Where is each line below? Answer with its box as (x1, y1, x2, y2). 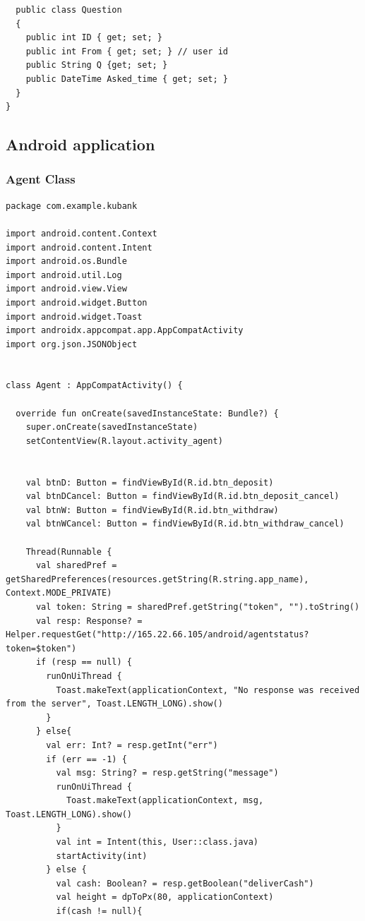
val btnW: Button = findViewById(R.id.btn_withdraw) (25, 505, 279, 515)
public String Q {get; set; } (25, 60, 168, 71)
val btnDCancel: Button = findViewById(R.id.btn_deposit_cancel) (25, 491, 340, 502)
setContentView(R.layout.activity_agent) (25, 435, 223, 446)
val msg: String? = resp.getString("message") (56, 768, 279, 778)
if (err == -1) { (46, 754, 127, 764)
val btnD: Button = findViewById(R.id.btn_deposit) (25, 477, 274, 488)
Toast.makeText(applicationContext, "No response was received (56, 685, 360, 695)
